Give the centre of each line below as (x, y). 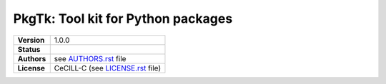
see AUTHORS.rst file (90, 58)
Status (29, 49)
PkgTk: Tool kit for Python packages (123, 19)
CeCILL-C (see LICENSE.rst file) (108, 68)
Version (31, 40)
